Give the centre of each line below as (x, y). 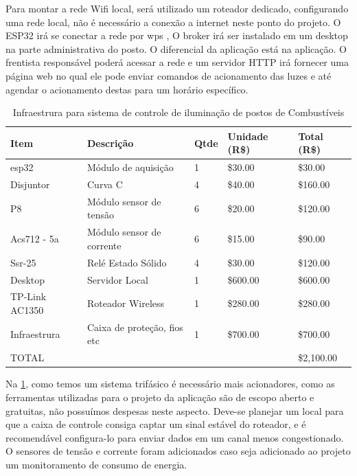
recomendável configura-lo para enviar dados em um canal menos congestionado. (175, 437)
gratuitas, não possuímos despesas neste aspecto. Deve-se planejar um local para (175, 410)
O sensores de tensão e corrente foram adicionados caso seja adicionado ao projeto (178, 451)
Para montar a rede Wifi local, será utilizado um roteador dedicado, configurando (177, 8)
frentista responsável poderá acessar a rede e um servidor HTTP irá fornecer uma (177, 62)
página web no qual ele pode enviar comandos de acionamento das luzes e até (169, 75)
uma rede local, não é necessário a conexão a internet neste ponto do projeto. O (173, 22)
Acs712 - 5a (35, 239)
